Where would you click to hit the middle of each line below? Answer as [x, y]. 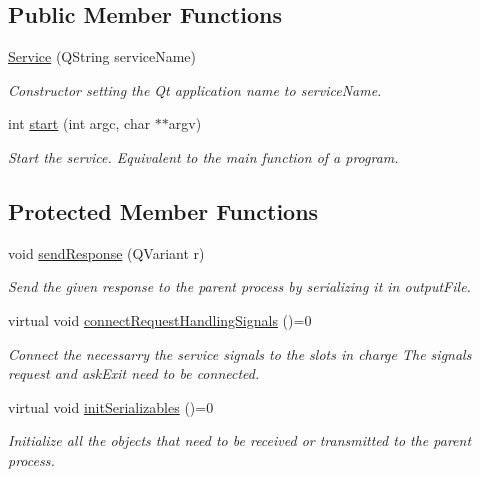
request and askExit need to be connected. [134, 373]
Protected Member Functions [163, 210]
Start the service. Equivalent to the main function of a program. [203, 156]
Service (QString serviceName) [102, 56]
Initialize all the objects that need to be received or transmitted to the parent [240, 440]
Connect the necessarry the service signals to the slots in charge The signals [240, 353]
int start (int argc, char [79, 123]
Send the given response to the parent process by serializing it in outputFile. [239, 286]
